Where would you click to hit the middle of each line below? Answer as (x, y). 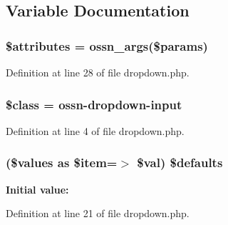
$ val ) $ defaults (180, 162)
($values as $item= (62, 162)
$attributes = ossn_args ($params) (107, 45)
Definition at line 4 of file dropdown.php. (95, 130)
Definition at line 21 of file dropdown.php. (98, 213)
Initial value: (37, 189)
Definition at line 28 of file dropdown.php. (98, 72)
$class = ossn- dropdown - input (94, 104)
